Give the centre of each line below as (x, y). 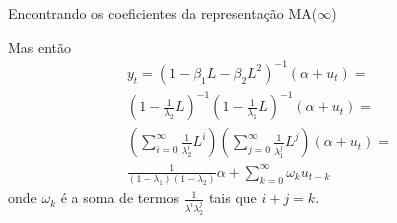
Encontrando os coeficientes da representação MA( (163, 13)
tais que (232, 197)
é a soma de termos (120, 197)
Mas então (40, 46)
